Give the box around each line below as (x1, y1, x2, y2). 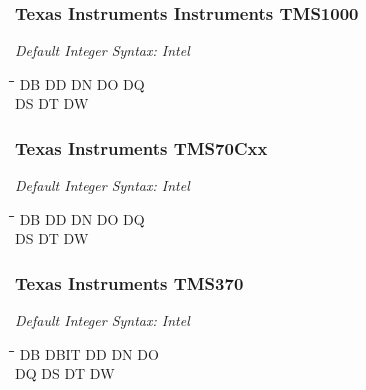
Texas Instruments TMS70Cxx (15, 135, 268, 160)
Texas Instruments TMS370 (15, 270, 244, 295)
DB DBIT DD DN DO (19, 343, 159, 364)
